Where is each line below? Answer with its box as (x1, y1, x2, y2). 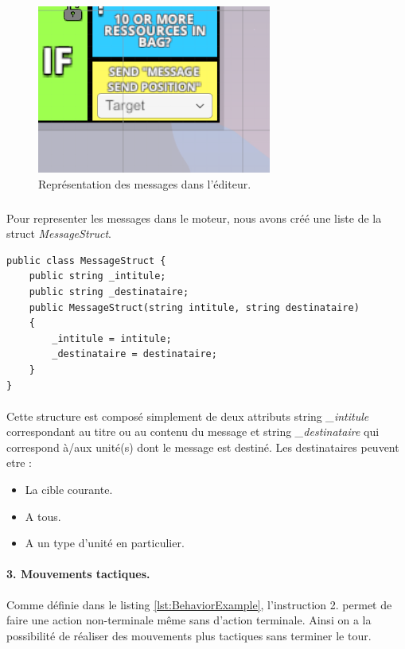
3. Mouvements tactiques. (6, 565, 150, 582)
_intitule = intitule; (52, 332, 172, 344)
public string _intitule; (29, 270, 166, 282)
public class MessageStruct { (6, 255, 166, 266)
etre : (6, 454, 32, 471)
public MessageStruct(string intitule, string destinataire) (29, 301, 360, 313)
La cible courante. (25, 481, 113, 498)
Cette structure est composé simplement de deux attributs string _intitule (6, 407, 369, 424)
